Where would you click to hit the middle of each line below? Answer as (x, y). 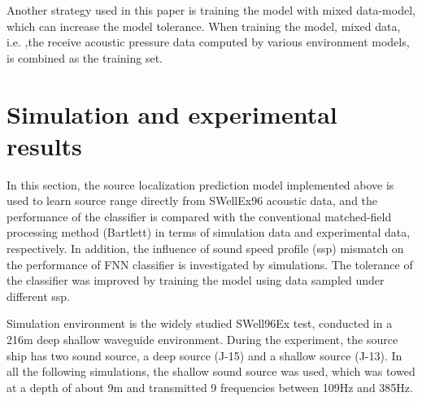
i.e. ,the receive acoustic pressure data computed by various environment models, (208, 42)
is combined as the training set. (85, 57)
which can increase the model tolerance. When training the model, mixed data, (204, 26)
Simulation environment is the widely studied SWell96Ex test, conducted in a (200, 323)
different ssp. (38, 296)
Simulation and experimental (172, 113)
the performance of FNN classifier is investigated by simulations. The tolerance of (210, 264)
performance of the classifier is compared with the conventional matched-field (199, 216)
